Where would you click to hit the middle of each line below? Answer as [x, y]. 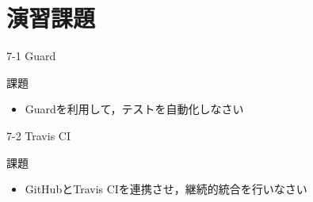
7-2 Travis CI [38, 135]
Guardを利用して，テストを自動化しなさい [134, 109]
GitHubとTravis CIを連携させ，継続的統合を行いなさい [166, 189]
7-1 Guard [31, 56]
